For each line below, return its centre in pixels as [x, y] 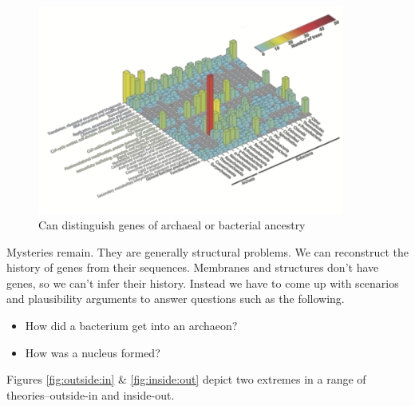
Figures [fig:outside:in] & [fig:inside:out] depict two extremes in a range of [186, 379]
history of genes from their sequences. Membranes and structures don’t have [193, 267]
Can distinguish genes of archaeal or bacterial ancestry [172, 225]
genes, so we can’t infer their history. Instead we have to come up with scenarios [203, 283]
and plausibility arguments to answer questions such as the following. [176, 299]
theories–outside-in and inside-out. [91, 394]
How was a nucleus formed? [93, 352]
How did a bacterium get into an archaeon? [131, 326]
